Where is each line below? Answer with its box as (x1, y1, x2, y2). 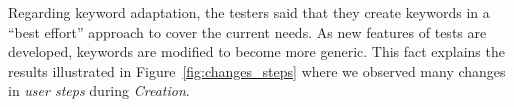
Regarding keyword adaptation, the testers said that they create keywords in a (8, 2, 490, 22)
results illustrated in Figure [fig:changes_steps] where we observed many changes (8, 60, 506, 81)
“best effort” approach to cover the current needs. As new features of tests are (8, 21, 487, 42)
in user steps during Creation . (8, 80, 190, 101)
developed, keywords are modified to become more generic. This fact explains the (8, 41, 505, 62)
